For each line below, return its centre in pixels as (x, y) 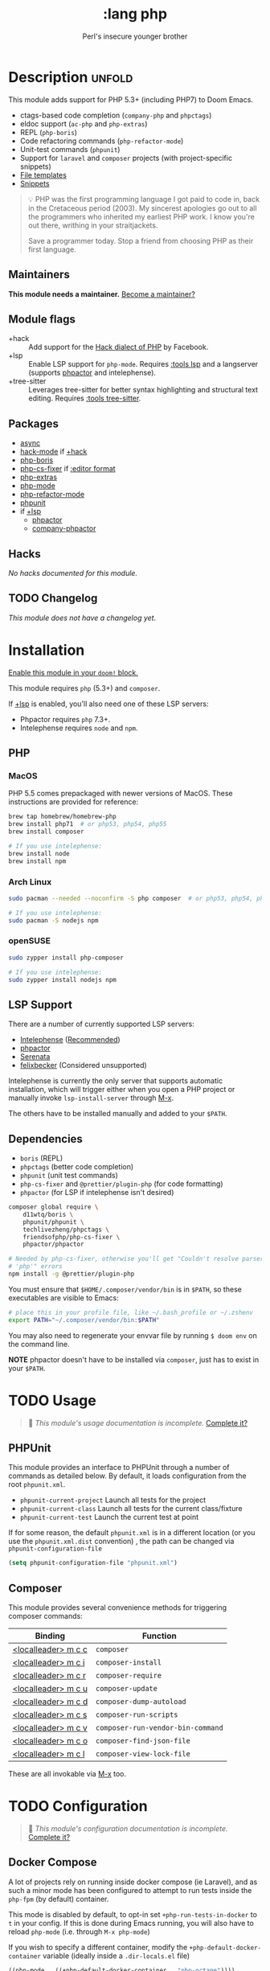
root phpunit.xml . (37, 1484)
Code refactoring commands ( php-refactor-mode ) (102, 141)
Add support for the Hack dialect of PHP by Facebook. (119, 347)
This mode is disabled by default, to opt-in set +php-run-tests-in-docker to (133, 1914)
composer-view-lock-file (143, 1754)
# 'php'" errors (35, 1267)
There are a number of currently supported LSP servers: (101, 1024)
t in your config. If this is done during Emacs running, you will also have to (131, 1923)
